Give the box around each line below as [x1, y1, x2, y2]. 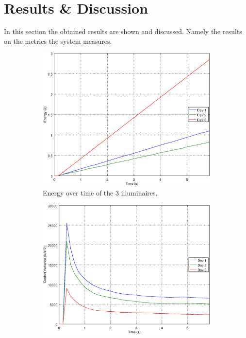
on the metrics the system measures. [4, 36, 112, 46]
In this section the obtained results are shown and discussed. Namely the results [4, 26, 242, 36]
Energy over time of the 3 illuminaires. [43, 188, 158, 198]
